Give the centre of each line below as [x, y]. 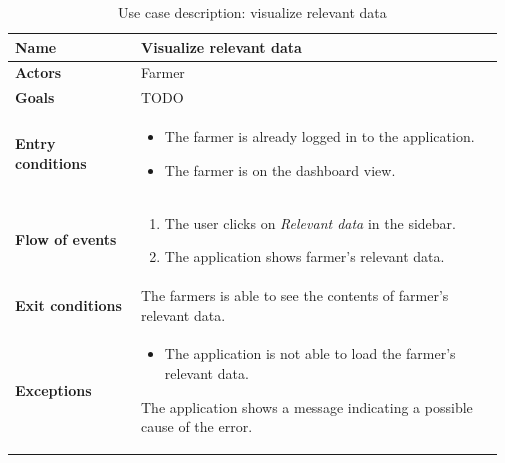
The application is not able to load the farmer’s [310, 353]
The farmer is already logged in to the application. [319, 136]
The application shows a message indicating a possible [307, 406]
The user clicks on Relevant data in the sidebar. [310, 222]
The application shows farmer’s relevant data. [304, 256]
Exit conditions [68, 304]
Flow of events [66, 239]
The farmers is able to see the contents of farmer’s [295, 295]
